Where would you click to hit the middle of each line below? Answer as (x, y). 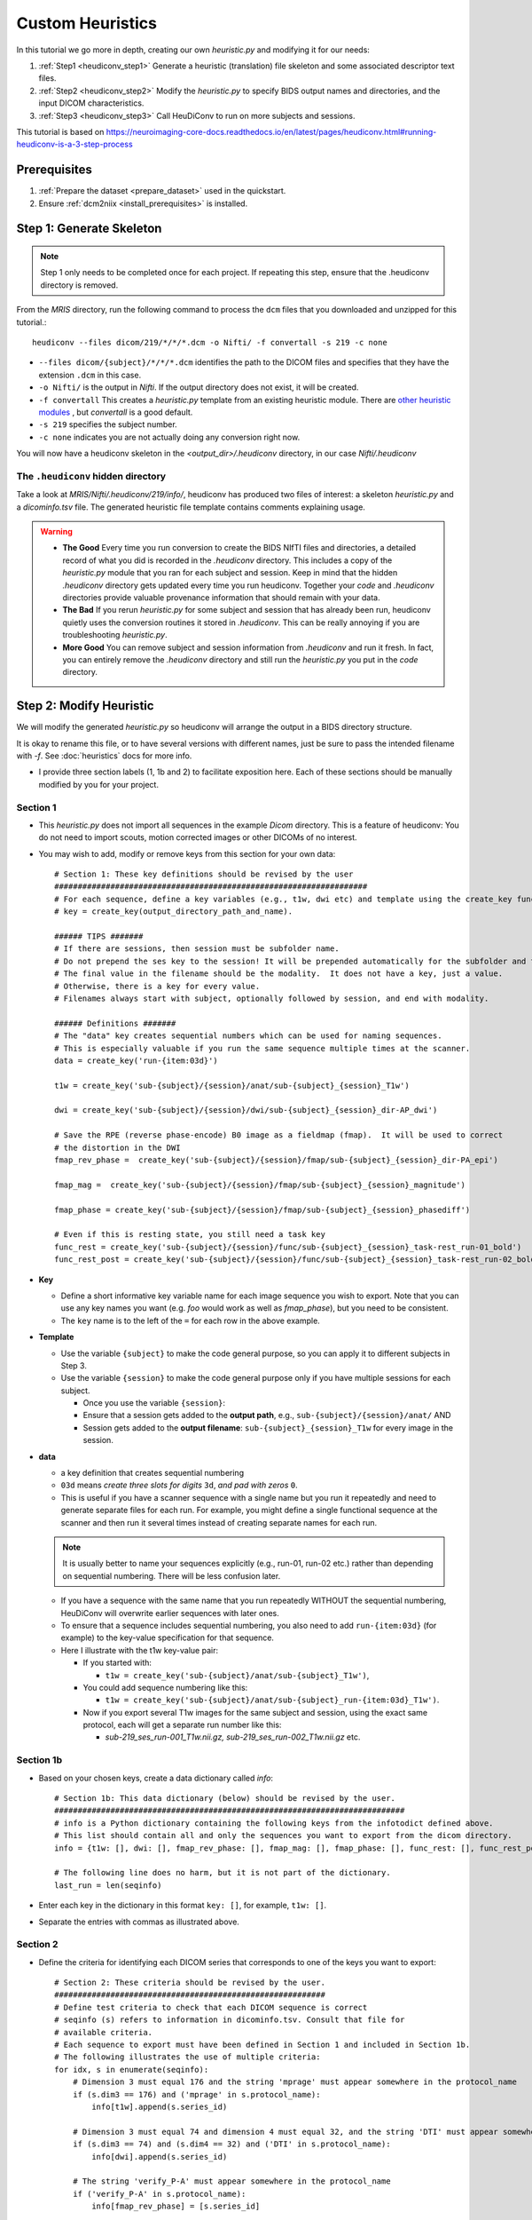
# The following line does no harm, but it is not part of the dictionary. (223, 1873)
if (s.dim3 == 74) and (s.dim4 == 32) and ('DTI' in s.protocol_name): (231, 2144)
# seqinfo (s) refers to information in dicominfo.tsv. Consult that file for (230, 2020)
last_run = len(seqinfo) (108, 1885)
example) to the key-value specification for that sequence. (168, 1637)
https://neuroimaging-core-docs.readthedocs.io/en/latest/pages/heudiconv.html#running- (271, 131)
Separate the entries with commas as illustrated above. (139, 1922)
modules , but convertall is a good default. (116, 412)
